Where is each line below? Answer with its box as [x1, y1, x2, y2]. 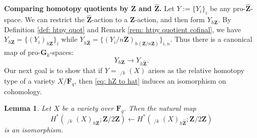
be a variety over [62, 103, 114, 113]
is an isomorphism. [4, 124, 63, 134]
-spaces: [50, 47, 74, 57]
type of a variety [4, 76, 55, 86]
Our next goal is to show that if [4, 64, 103, 75]
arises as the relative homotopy [148, 64, 245, 75]
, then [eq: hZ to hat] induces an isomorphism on [74, 76, 226, 86]
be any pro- [210, 3, 246, 14]
